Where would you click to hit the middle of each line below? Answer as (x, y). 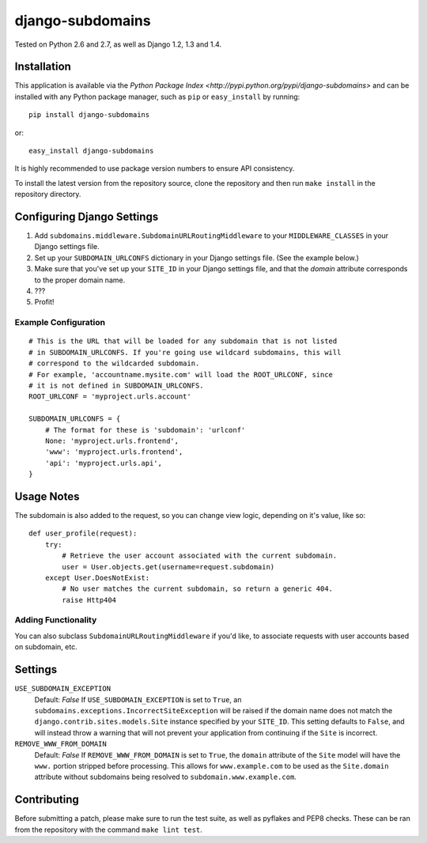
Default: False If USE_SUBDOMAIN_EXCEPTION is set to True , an (138, 699)
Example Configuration (60, 323)
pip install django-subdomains (89, 115)
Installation (43, 67)
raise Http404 (89, 600)
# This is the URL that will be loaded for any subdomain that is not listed (183, 341)
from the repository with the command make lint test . (109, 830)
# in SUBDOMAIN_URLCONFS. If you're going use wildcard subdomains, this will (185, 352)
